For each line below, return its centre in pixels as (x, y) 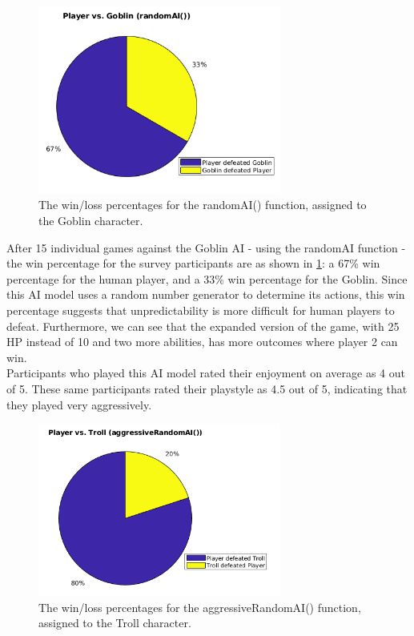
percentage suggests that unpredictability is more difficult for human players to (201, 310)
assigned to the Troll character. (115, 623)
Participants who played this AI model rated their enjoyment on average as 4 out (206, 373)
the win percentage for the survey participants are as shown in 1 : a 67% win (193, 263)
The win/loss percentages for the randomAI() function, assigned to (203, 205)
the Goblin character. (91, 221)
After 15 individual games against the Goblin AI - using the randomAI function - (206, 247)
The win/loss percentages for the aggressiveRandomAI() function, (200, 607)
